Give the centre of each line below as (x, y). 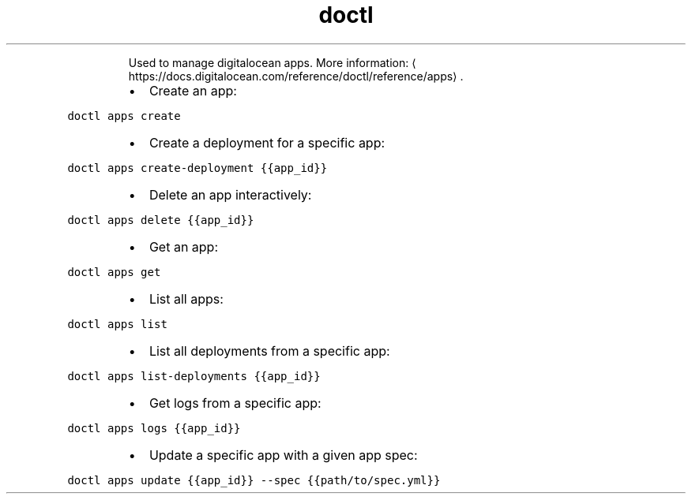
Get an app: (184, 246)
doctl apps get (114, 272)
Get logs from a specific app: (235, 403)
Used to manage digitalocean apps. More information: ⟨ (272, 62)
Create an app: (193, 90)
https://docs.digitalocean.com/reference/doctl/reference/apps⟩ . (296, 76)
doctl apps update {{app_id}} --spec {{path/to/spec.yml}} (254, 480)
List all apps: (186, 299)
